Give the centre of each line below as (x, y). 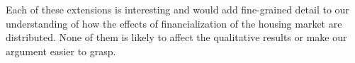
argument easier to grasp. (61, 51)
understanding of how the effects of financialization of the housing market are (174, 23)
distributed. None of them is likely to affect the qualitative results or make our (176, 37)
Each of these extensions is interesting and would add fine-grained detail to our (177, 9)
